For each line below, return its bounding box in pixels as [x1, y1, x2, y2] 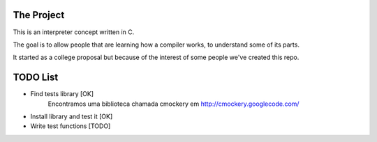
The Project [13, 9, 65, 21]
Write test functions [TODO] [30, 122, 111, 130]
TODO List [13, 72, 59, 84]
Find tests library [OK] [30, 90, 94, 98]
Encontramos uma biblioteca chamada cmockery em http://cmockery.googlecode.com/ [47, 100, 300, 108]
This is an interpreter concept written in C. [13, 28, 135, 36]
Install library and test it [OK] [30, 112, 113, 120]
